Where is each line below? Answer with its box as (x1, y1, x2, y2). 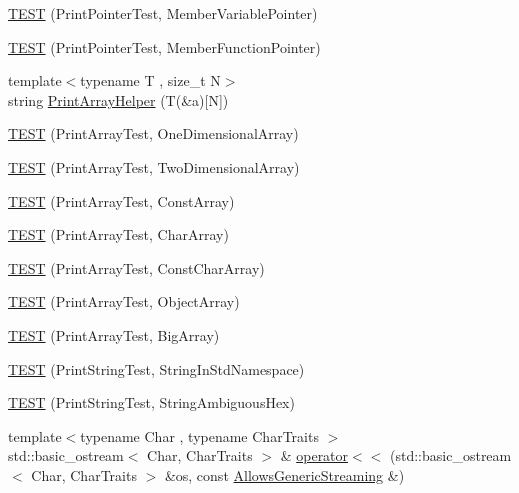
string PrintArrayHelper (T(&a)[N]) (8, 89, 229, 110)
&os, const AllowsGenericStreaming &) (164, 464, 405, 485)
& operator (280, 445, 349, 466)
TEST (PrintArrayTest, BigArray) (8, 324, 220, 345)
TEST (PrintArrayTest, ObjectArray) (8, 291, 240, 312)
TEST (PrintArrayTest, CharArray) (8, 224, 229, 245)
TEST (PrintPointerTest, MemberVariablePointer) (8, 3, 318, 23)
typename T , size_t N (80, 70, 221, 91)
